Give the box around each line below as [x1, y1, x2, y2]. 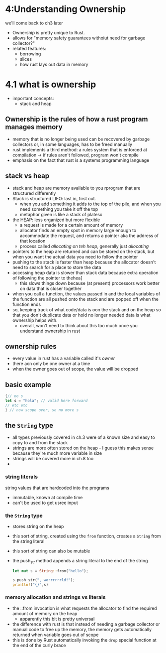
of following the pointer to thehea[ [12, 275, 83, 281]
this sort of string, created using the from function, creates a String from [12, 533, 162, 539]
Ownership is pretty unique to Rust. [12, 29, 85, 35]
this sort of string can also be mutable [12, 548, 90, 554]
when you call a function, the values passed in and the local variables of [12, 290, 161, 297]
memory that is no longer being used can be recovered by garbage [12, 136, 150, 142]
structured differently [12, 190, 56, 196]
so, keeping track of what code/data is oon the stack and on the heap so [12, 306, 162, 312]
